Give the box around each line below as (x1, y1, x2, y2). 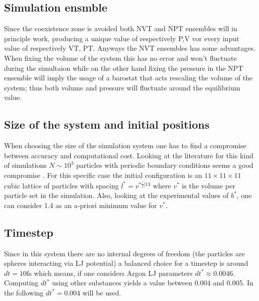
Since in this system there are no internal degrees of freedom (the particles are (4, 248, 245, 258)
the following (4, 287, 44, 297)
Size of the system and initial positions (4, 117, 210, 132)
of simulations (4, 160, 47, 170)
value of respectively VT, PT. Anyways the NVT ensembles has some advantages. (4, 43, 255, 53)
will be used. (82, 287, 121, 297)
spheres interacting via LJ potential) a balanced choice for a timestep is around (4, 258, 248, 268)
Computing (4, 277, 39, 288)
